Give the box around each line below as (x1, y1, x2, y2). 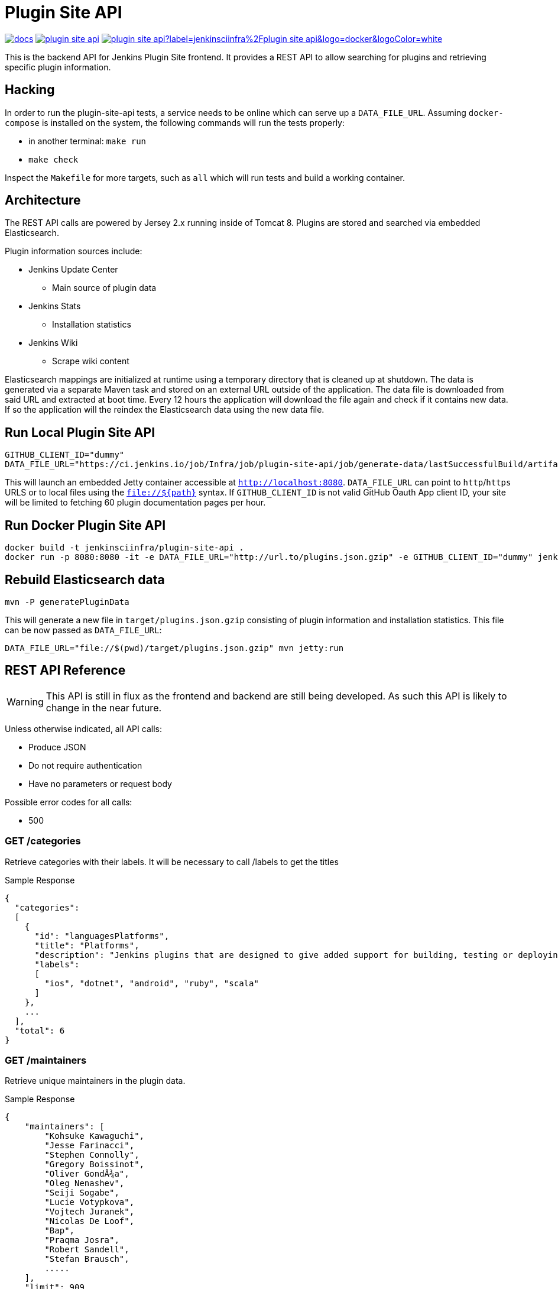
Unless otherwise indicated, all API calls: (5, 723, 162, 734)
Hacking (5, 82, 55, 98)
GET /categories (5, 835, 81, 847)
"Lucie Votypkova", (44, 1197, 135, 1207)
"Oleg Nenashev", (44, 1178, 125, 1188)
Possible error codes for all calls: (5, 796, 132, 807)
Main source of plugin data (52, 283, 157, 293)
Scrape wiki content (52, 356, 129, 367)
